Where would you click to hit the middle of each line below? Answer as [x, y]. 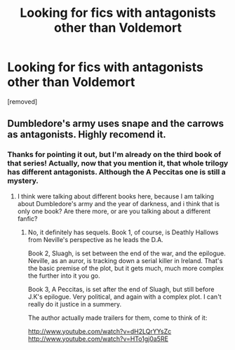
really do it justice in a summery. [74, 304]
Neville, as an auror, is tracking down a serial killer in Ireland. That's [125, 260]
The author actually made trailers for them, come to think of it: [117, 318]
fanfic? [27, 218]
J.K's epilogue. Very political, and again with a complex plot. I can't [125, 297]
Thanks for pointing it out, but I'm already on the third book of [114, 154]
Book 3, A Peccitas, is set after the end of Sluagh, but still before [121, 289]
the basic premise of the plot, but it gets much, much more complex [126, 268]
